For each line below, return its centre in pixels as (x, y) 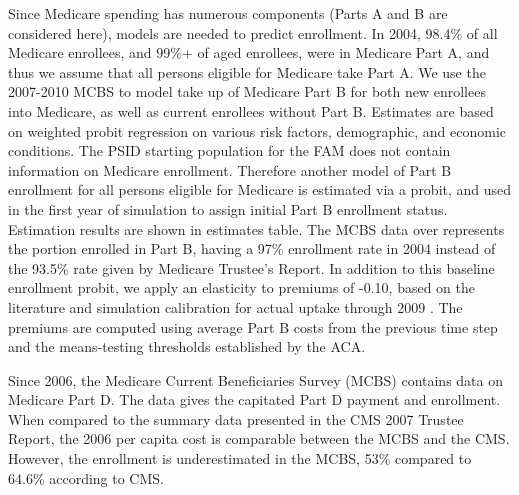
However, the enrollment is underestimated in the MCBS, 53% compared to (240, 458)
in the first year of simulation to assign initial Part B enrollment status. (228, 208)
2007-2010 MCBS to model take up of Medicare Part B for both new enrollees (247, 91)
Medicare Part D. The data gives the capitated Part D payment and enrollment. (254, 399)
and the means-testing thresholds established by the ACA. (187, 346)
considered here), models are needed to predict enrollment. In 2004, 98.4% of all (253, 32)
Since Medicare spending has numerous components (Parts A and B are (228, 13)
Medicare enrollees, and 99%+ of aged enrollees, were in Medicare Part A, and (249, 52)
